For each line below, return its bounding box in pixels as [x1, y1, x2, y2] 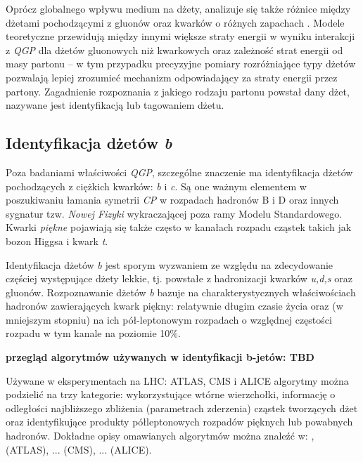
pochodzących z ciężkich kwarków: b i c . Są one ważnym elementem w [6, 178, 307, 193]
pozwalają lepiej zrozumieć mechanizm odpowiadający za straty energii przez [6, 70, 338, 84]
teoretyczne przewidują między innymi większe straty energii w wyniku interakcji [6, 29, 355, 44]
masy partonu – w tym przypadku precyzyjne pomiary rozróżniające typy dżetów [6, 56, 356, 71]
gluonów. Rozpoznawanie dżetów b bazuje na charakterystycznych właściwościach [6, 284, 356, 299]
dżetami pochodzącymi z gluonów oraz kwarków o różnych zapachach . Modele [6, 15, 345, 29]
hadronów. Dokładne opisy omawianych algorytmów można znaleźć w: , [6, 428, 314, 443]
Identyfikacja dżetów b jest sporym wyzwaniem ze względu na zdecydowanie [6, 257, 333, 272]
